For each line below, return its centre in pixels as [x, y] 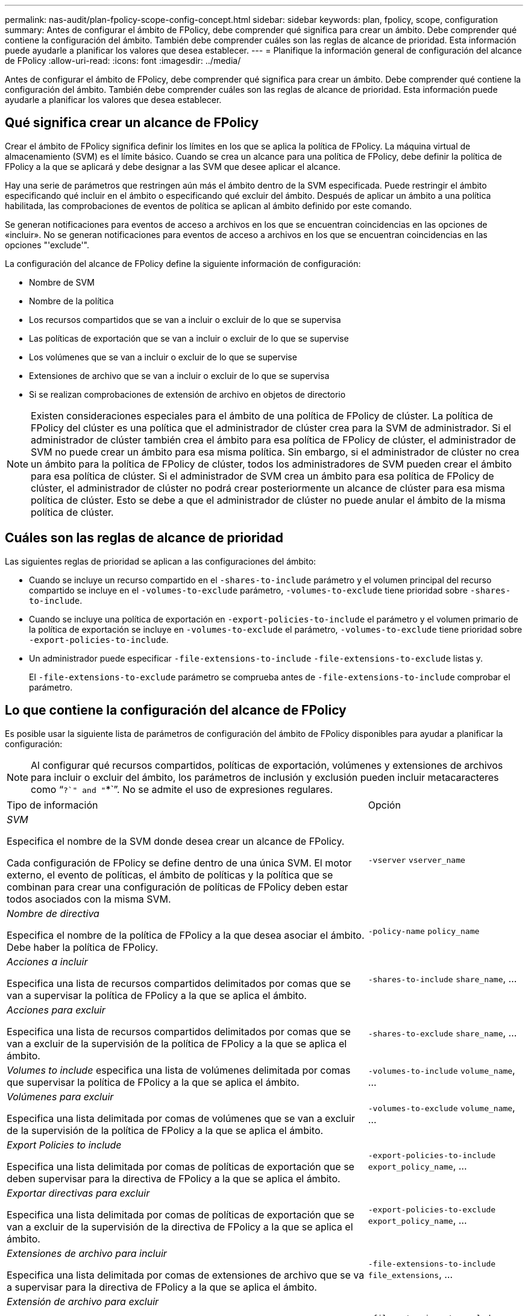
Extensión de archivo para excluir [83, 1301]
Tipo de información [52, 805]
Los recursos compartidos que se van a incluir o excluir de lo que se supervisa [185, 319]
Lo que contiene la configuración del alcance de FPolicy [176, 710]
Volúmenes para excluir [60, 1096]
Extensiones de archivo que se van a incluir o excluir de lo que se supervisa [179, 375]
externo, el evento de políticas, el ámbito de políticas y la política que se [170, 875]
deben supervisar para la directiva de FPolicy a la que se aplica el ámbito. [174, 1178]
